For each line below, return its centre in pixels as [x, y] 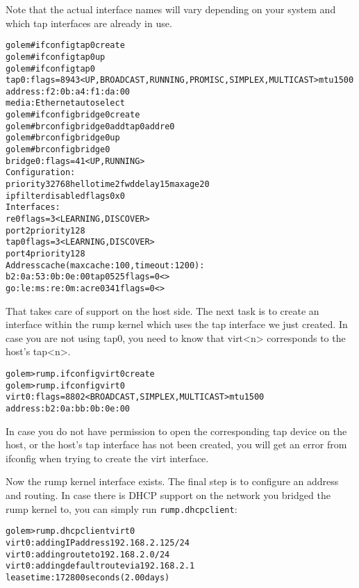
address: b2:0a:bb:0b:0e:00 [68, 408]
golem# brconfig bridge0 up [63, 138]
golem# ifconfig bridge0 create [73, 115]
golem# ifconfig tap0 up [56, 57]
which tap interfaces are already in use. [89, 23]
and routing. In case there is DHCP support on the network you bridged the [168, 495]
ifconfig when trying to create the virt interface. [107, 458]
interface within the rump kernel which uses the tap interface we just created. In [177, 324]
